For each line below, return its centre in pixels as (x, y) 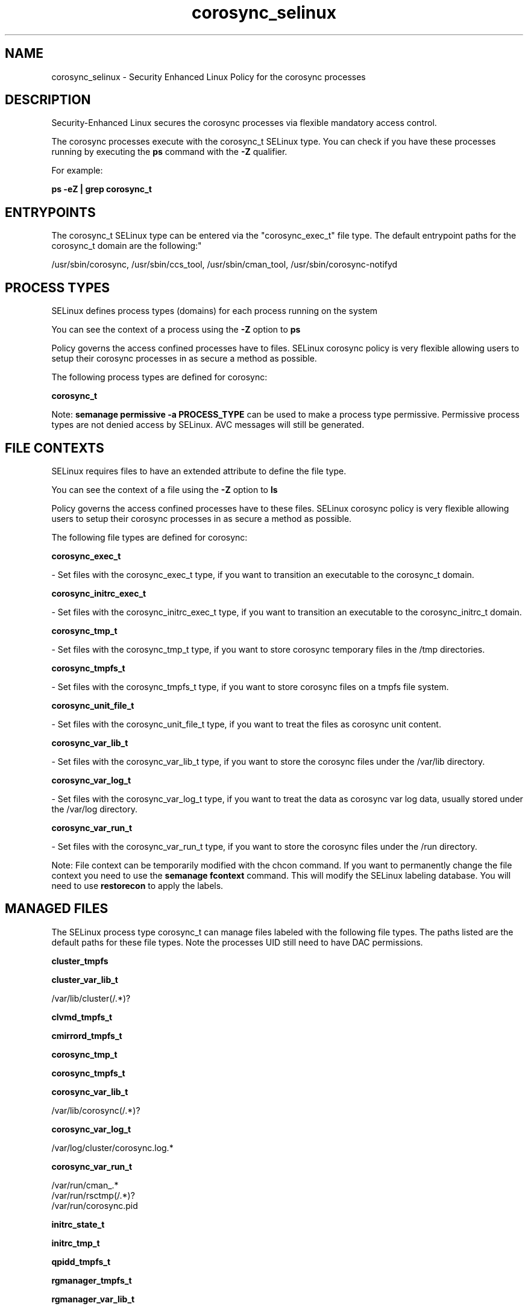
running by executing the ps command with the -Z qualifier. (169, 152)
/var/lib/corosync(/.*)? (96, 1110)
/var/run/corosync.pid (95, 1205)
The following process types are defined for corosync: (159, 377)
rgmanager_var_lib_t (93, 1299)
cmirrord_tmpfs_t (87, 1035)
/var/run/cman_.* (85, 1185)
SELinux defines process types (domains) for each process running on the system (215, 311)
